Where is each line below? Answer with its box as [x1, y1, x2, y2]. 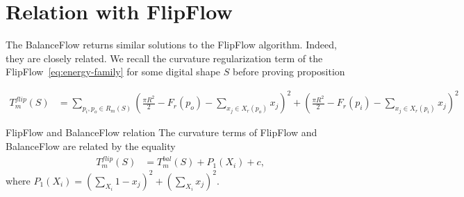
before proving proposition [232, 64, 345, 79]
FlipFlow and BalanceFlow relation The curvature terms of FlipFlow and [6, 125, 317, 140]
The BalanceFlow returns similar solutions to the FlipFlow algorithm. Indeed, [6, 37, 337, 52]
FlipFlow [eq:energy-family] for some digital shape [6, 64, 221, 79]
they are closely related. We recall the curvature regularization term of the [6, 50, 323, 65]
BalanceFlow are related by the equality [6, 139, 176, 153]
